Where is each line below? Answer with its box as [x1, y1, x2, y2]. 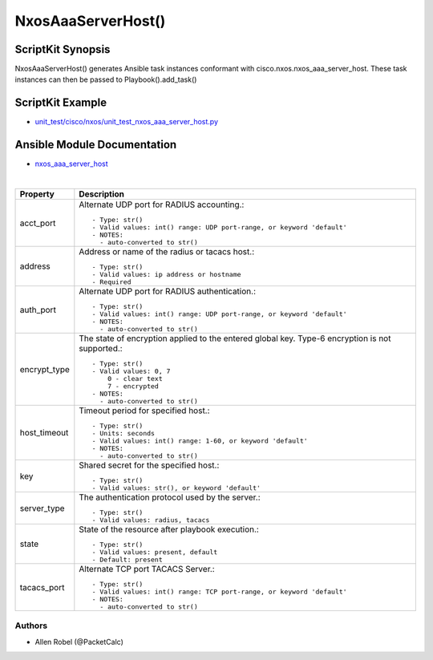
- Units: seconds [91, 429, 156, 438]
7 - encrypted [107, 382, 160, 391]
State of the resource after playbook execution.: [79, 524, 260, 535]
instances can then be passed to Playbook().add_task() [14, 75, 197, 84]
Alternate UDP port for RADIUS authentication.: [79, 285, 257, 297]
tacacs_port [19, 581, 65, 593]
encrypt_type [19, 363, 70, 375]
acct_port [19, 217, 56, 229]
